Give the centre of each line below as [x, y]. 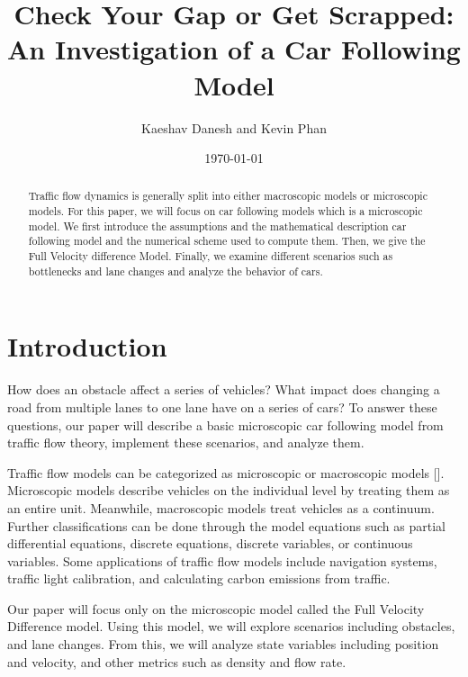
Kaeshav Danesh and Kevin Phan [234, 127]
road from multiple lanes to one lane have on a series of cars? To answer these [222, 406]
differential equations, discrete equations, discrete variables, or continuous [210, 543]
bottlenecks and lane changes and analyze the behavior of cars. [175, 271]
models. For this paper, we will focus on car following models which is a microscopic [225, 211]
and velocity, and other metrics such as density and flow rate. [177, 661]
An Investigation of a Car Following [234, 49]
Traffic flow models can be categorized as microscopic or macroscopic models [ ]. [226, 472]
